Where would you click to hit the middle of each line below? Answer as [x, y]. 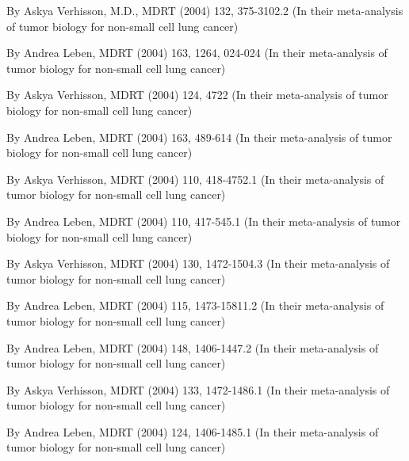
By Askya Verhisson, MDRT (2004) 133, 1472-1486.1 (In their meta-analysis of [198, 389]
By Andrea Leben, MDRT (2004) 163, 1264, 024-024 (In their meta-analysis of [197, 53]
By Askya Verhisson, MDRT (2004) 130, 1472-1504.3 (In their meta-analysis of [198, 263]
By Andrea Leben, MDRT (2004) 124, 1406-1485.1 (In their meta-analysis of [193, 431]
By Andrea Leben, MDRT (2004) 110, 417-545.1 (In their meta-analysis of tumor [204, 221]
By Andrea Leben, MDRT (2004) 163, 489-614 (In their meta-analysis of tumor [199, 137]
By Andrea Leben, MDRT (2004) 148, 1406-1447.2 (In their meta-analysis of [193, 347]
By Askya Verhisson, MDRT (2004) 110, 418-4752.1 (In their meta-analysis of [195, 179]
